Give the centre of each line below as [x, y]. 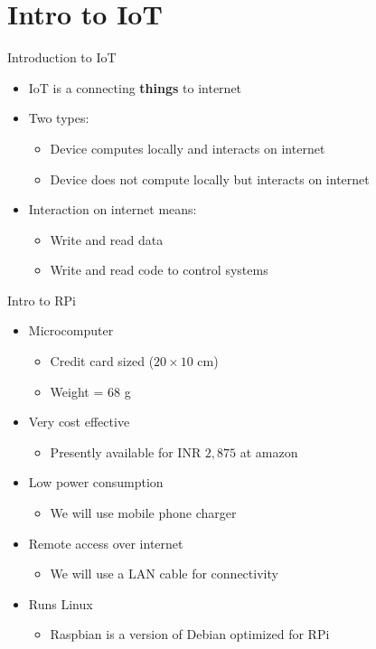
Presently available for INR [126, 451]
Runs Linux [61, 603]
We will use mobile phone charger [143, 513]
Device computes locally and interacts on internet [188, 148]
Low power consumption [96, 482]
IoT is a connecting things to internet [135, 87]
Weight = [77, 391]
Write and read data [107, 239]
